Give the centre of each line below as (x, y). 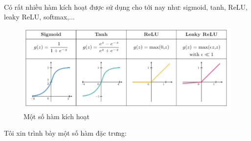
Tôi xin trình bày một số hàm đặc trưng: (65, 132)
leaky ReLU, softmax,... (39, 16)
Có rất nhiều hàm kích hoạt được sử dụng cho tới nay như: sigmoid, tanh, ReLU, (126, 7)
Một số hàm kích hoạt (57, 116)
